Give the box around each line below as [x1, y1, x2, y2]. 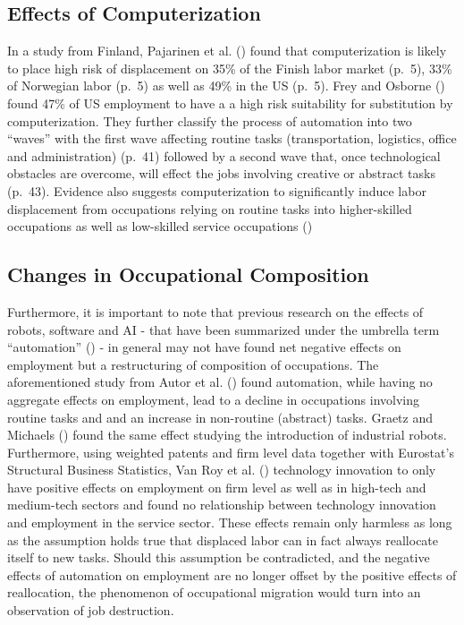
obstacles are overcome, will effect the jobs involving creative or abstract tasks [7, 164, 435, 183]
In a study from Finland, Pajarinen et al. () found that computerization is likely [7, 41, 447, 60]
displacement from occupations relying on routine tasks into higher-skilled [7, 199, 412, 218]
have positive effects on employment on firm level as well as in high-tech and [7, 477, 426, 496]
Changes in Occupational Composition [7, 261, 369, 288]
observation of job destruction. [7, 601, 174, 620]
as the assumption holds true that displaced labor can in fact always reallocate [7, 530, 439, 549]
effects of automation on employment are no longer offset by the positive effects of [7, 565, 457, 584]
